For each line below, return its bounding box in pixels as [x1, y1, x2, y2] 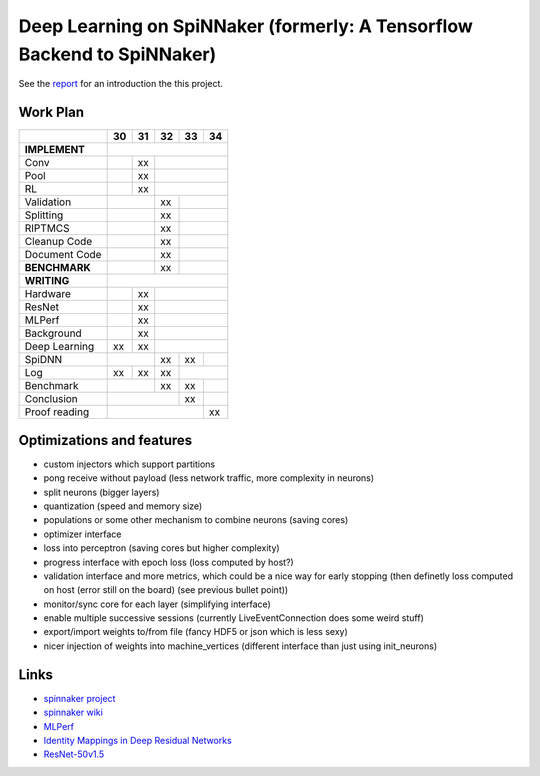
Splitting [24, 208, 64, 222]
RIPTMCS [24, 221, 70, 235]
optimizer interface [43, 528, 122, 540]
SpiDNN [24, 353, 63, 367]
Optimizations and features [18, 431, 193, 449]
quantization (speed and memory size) [43, 500, 203, 512]
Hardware [24, 287, 72, 301]
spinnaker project [43, 692, 116, 704]
